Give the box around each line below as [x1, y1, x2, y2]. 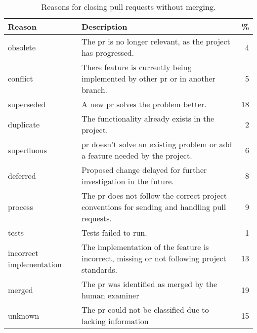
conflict [8, 73, 33, 84]
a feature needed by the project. [81, 150, 192, 161]
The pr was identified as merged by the [81, 278, 217, 290]
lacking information [81, 315, 149, 327]
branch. [81, 84, 108, 95]
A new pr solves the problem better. [81, 98, 207, 110]
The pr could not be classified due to [81, 304, 209, 315]
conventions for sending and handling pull [81, 201, 226, 212]
